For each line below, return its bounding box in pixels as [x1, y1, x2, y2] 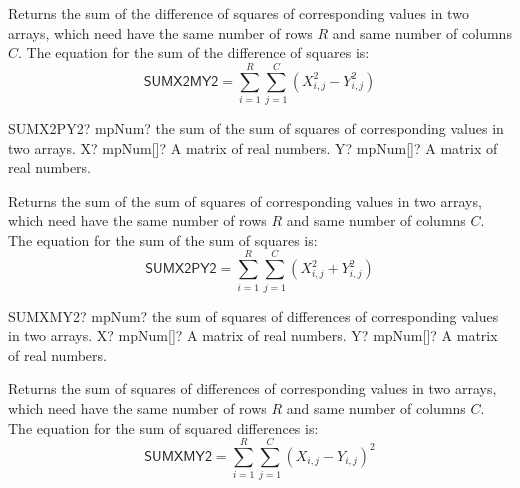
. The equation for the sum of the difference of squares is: [18, 42, 370, 63]
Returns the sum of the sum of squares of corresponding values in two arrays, [8, 190, 482, 211]
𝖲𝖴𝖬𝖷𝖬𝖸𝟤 [144, 449, 212, 464]
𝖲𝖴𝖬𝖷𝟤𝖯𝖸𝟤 [145, 262, 217, 277]
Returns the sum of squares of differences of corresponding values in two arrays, [8, 378, 497, 399]
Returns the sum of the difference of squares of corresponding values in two [8, 3, 469, 23]
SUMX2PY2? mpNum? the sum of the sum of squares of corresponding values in [8, 117, 504, 138]
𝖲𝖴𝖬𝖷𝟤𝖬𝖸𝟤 [143, 74, 219, 89]
